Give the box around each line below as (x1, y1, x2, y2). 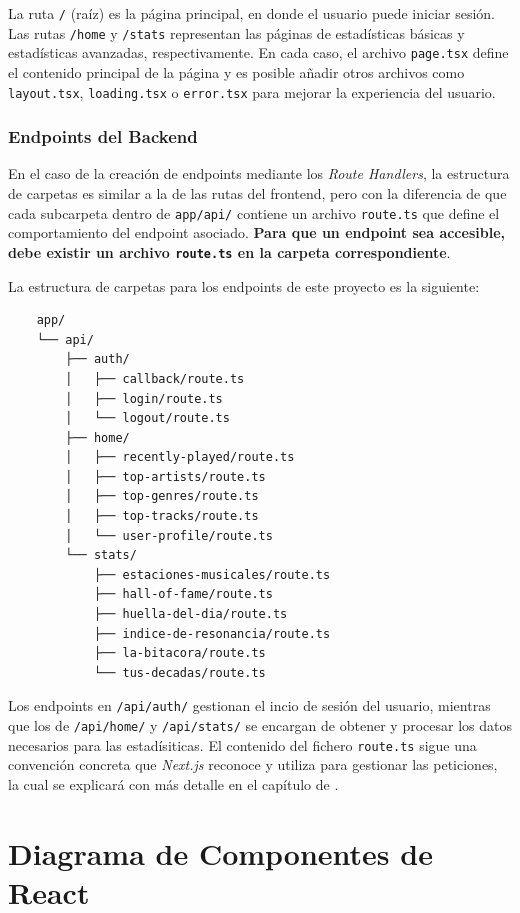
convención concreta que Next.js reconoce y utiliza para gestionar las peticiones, (8, 754, 498, 775)
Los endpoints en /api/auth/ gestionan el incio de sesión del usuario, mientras (8, 695, 491, 716)
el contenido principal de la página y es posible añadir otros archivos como (8, 61, 465, 82)
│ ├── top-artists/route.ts (65, 469, 266, 484)
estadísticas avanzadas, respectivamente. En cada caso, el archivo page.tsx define (8, 42, 509, 63)
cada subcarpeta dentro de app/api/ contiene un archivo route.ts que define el (8, 202, 500, 223)
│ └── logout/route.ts (65, 411, 230, 426)
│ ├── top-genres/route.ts (65, 489, 259, 504)
